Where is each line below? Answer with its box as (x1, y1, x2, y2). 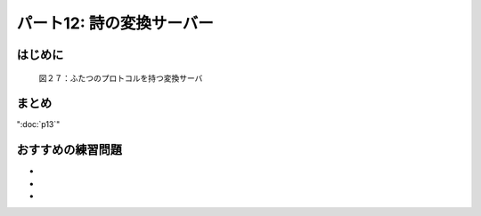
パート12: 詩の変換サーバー (16, 13, 214, 33)
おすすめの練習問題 (16, 142, 122, 157)
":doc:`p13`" (16, 119, 61, 130)
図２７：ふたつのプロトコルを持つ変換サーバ (38, 72, 203, 84)
